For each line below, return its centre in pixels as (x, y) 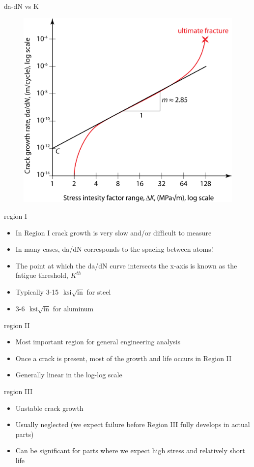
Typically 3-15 (37, 292)
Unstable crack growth (49, 408)
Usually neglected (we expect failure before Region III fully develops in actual (133, 424)
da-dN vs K (21, 6)
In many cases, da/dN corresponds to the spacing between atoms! (114, 249)
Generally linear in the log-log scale (69, 375)
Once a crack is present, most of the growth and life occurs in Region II (124, 358)
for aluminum (73, 308)
